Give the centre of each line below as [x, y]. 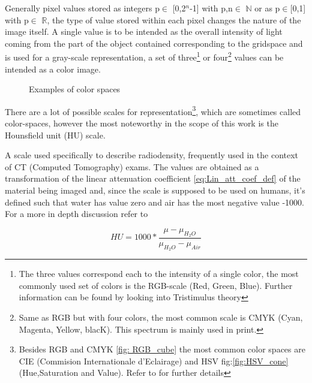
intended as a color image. [53, 69]
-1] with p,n [211, 8]
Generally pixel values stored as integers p [82, 8]
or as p [267, 8]
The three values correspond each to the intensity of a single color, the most [159, 274]
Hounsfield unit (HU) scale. [55, 135]
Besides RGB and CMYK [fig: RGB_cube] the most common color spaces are [162, 349]
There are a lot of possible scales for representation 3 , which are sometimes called [153, 110]
